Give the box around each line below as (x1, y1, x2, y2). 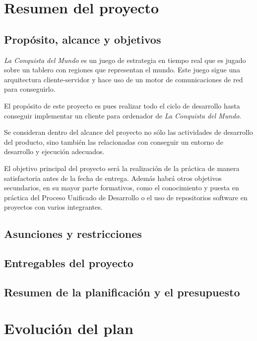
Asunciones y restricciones (4, 226, 142, 241)
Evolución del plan (4, 318, 133, 339)
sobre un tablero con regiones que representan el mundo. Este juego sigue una (4, 64, 240, 75)
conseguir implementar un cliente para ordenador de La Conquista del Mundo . (4, 110, 242, 120)
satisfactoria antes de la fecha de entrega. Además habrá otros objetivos (4, 172, 222, 183)
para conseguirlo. (4, 84, 56, 94)
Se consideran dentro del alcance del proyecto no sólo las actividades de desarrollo (4, 127, 253, 137)
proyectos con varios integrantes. (4, 202, 103, 212)
